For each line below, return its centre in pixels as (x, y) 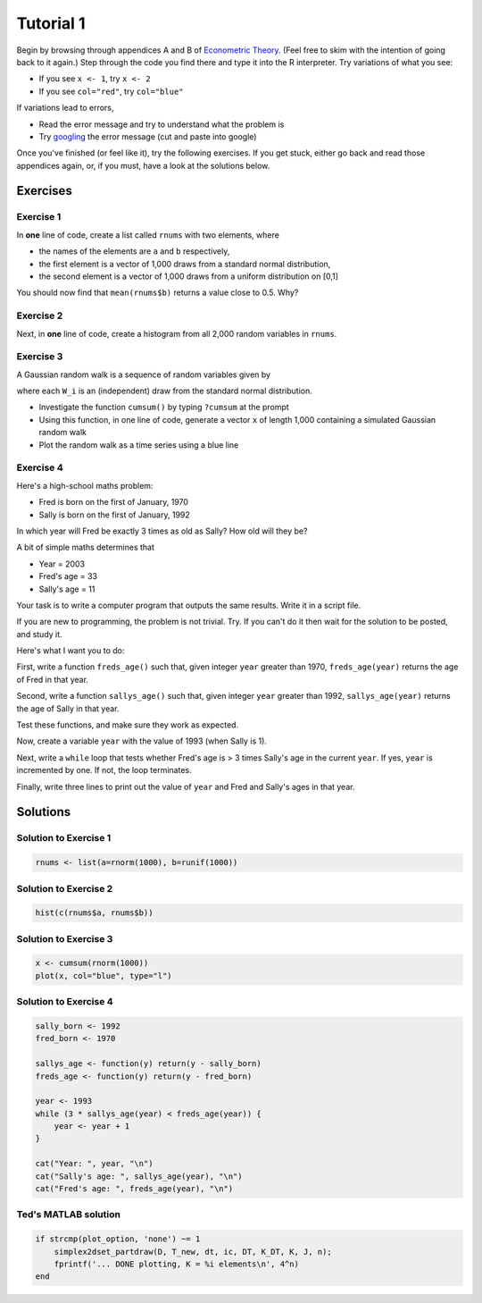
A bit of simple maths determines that (86, 547)
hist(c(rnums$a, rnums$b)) (94, 913)
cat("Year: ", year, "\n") (94, 1164)
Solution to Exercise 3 (65, 938)
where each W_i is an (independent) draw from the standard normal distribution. (164, 391)
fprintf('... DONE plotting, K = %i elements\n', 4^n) (176, 1264)
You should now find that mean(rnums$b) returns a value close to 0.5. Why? (158, 293)
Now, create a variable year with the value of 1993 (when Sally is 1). (142, 741)
